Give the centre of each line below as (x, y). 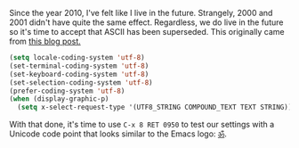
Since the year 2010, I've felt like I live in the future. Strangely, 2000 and (141, 13)
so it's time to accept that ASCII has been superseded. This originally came (147, 32)
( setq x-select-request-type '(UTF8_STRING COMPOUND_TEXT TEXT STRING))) (157, 107)
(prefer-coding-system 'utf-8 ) (67, 91)
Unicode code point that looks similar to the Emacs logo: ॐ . (118, 134)
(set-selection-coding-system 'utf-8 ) (81, 82)
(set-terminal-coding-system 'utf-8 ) (79, 66)
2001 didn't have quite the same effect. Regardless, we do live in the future (146, 22)
